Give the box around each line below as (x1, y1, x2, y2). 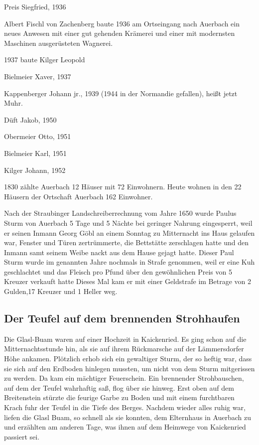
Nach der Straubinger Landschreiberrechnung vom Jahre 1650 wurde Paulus (4, 208, 237, 218)
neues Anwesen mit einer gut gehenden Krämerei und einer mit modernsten (4, 28, 235, 38)
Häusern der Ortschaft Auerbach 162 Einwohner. (4, 191, 153, 201)
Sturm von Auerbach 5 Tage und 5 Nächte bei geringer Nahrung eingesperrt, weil (4, 217, 253, 228)
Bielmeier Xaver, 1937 (4, 71, 71, 81)
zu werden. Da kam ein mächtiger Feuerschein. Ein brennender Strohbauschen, (4, 373, 244, 383)
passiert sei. (4, 431, 40, 442)
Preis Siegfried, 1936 (4, 1, 66, 11)
